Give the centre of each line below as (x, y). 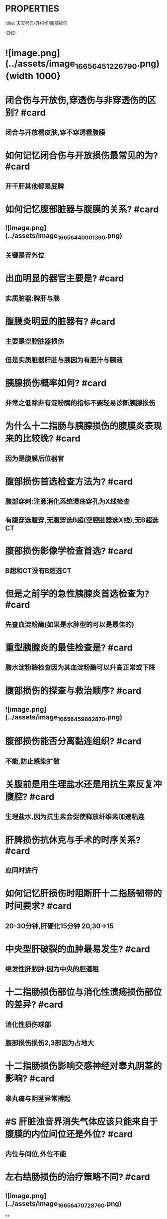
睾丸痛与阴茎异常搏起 (38, 1098)
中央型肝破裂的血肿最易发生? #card (78, 949)
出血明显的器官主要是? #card (65, 279)
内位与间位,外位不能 (36, 1154)
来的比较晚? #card (43, 439)
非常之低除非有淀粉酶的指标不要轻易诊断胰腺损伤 (80, 403)
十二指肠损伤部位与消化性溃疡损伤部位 (84, 992)
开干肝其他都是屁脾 (35, 186)
